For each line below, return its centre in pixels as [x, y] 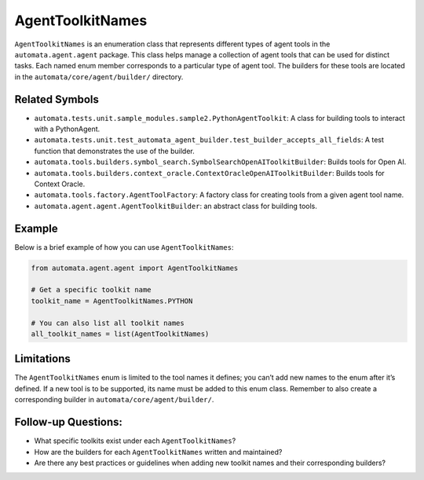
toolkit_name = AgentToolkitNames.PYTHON [112, 301]
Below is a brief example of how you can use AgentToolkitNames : [124, 247]
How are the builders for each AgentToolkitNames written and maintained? [158, 452]
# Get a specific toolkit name [91, 290]
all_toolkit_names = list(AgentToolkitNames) [120, 333]
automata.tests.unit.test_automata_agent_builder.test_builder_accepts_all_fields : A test [209, 140]
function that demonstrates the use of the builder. [115, 151]
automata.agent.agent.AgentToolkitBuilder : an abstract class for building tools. [176, 206]
